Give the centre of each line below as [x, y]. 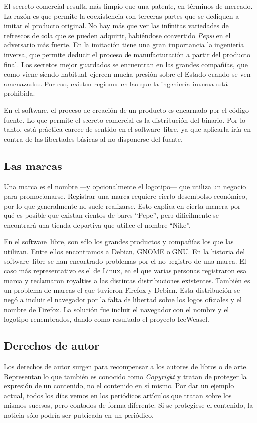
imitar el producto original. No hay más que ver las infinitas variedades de [116, 25]
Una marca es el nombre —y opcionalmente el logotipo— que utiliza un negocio [125, 186]
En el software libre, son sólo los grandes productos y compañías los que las [119, 241]
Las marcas [33, 165]
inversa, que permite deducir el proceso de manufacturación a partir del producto [127, 54]
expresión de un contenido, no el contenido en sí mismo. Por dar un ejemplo [119, 386]
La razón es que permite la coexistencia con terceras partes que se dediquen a [122, 16]
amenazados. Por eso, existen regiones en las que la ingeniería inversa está [116, 83]
